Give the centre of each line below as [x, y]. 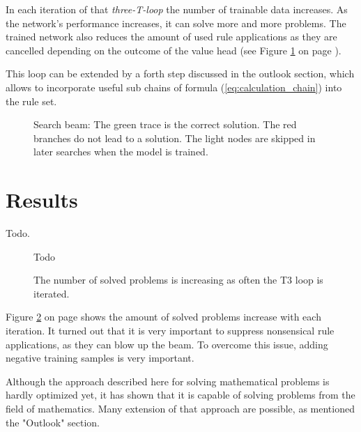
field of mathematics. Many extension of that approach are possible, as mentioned [180, 408]
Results [42, 200]
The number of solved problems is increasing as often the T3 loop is [178, 280]
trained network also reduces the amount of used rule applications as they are [171, 37]
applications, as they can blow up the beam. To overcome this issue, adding [167, 344]
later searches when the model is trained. [121, 152]
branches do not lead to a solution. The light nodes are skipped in [175, 138]
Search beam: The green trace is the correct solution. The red [165, 124]
